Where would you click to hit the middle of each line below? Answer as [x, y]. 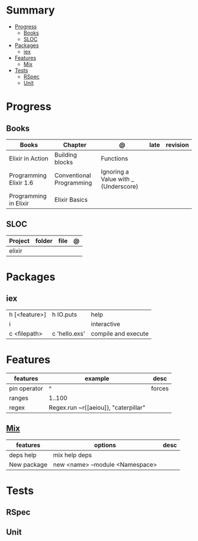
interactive [106, 324]
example [97, 379]
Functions [115, 158]
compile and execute [120, 333]
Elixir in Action [29, 158]
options [105, 445]
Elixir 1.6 [21, 182]
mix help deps [72, 455]
